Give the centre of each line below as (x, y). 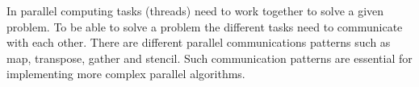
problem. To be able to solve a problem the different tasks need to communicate (205, 26)
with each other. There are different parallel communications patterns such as (199, 42)
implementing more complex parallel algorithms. (126, 74)
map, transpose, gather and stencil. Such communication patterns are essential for (209, 58)
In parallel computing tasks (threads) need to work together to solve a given (195, 10)
